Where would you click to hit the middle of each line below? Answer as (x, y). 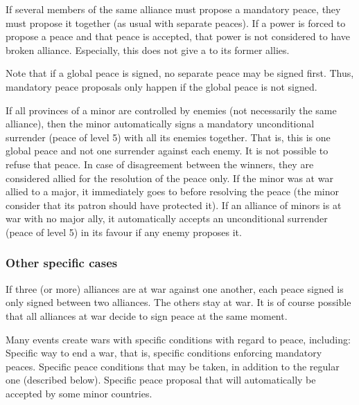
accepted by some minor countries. (79, 393)
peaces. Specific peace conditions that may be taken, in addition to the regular (173, 366)
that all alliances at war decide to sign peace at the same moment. (147, 315)
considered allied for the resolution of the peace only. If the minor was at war (169, 178)
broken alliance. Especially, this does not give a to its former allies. (148, 49)
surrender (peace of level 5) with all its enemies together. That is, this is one (168, 137)
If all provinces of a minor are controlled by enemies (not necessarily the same (171, 110)
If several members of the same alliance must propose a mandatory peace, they (173, 9)
